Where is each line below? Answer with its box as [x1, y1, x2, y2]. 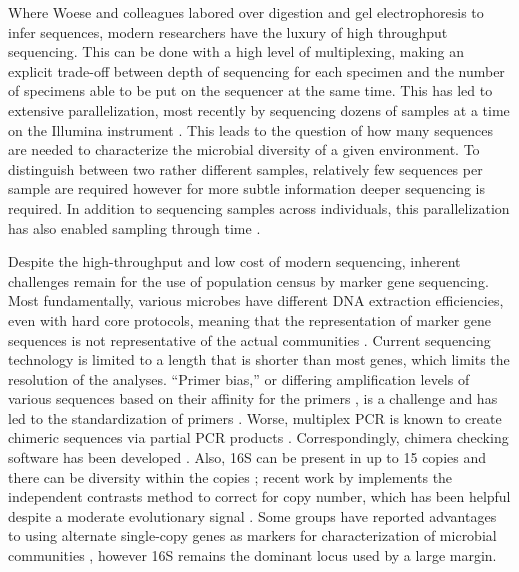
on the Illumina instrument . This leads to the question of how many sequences [8, 119, 494, 140]
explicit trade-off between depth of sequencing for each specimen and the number [8, 60, 505, 81]
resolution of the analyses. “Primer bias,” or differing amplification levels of [8, 368, 470, 389]
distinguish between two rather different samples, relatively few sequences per [8, 158, 483, 179]
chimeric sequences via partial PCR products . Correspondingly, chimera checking [8, 427, 509, 448]
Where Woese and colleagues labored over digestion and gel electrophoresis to [8, 2, 484, 22]
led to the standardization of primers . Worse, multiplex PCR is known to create [8, 407, 502, 428]
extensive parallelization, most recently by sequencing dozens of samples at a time [8, 99, 510, 120]
